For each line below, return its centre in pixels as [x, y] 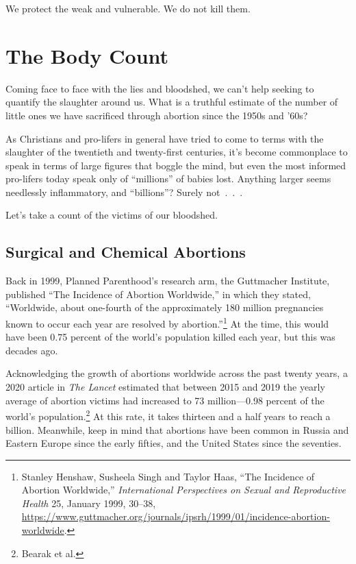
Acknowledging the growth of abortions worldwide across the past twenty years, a [177, 373]
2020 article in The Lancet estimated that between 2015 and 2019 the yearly [165, 387]
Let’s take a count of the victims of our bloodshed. [112, 215]
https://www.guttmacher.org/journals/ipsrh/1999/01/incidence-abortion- [176, 516]
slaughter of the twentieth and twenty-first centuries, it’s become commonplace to [177, 152]
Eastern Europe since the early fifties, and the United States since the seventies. [174, 443]
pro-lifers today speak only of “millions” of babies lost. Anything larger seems [168, 179]
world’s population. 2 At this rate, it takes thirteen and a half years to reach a [168, 415]
